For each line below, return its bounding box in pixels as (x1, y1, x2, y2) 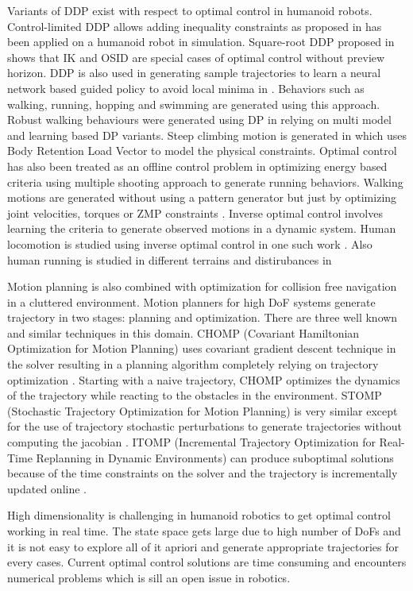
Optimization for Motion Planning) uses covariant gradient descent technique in (7, 340, 396, 357)
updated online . (7, 480, 87, 496)
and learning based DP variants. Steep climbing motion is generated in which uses (7, 126, 407, 143)
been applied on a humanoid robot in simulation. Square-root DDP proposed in (7, 33, 395, 50)
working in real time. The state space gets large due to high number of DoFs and (7, 523, 401, 539)
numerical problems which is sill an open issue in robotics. (7, 569, 291, 585)
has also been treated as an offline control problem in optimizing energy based (7, 157, 388, 174)
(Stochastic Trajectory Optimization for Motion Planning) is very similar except (7, 402, 398, 419)
